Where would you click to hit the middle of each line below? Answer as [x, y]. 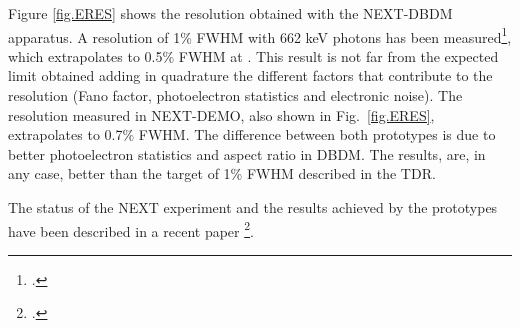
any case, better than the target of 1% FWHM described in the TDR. [222, 173]
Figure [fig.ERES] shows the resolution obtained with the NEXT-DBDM [230, 13]
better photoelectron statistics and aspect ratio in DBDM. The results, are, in [247, 153]
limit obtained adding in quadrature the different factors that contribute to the [250, 75]
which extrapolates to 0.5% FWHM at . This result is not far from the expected [253, 55]
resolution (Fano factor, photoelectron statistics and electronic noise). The [235, 95]
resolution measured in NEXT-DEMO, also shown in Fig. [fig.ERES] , [221, 114]
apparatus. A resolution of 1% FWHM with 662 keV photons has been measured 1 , [260, 35]
